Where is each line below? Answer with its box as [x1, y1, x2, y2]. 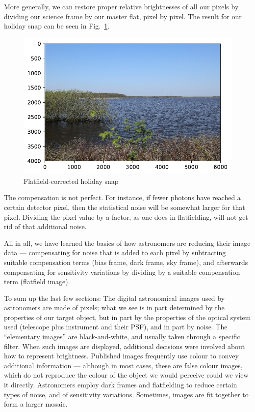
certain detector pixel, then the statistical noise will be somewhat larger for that [4, 202, 245, 212]
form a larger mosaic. [4, 399, 68, 409]
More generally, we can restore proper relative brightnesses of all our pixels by [4, 1, 239, 11]
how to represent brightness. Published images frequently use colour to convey [4, 351, 239, 361]
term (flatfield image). [4, 276, 70, 287]
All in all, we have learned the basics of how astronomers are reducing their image [4, 237, 251, 248]
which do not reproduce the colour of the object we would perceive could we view [4, 370, 249, 380]
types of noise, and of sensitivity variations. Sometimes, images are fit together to [4, 389, 249, 399]
